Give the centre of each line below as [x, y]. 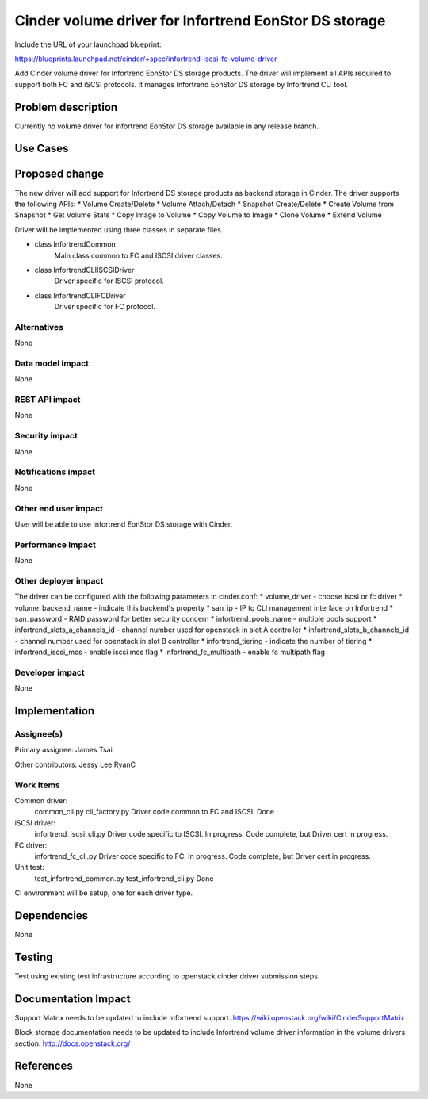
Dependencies [52, 915]
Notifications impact [55, 472]
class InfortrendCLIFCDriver [80, 295]
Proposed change [59, 174]
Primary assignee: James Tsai [63, 750]
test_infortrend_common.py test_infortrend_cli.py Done [124, 878]
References [44, 1066]
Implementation [55, 711]
